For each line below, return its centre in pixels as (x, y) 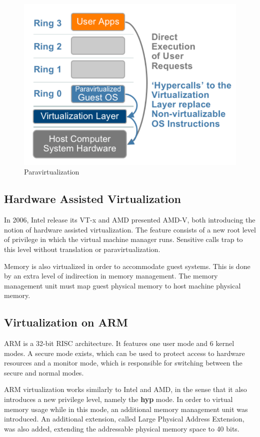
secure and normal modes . (44, 372)
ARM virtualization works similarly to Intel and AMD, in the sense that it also (125, 389)
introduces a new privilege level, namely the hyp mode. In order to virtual (118, 399)
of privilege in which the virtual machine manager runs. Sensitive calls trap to (123, 239)
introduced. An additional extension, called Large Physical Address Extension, (124, 419)
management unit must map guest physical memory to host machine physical (122, 285)
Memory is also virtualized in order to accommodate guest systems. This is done (127, 266)
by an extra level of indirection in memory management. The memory (111, 276)
